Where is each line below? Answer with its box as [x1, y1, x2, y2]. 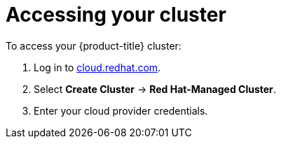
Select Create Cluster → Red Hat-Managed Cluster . [34, 82, 276, 95]
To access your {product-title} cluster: [6, 39, 181, 52]
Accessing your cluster [6, 3, 226, 27]
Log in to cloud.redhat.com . [34, 61, 161, 73]
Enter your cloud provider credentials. [34, 104, 208, 117]
